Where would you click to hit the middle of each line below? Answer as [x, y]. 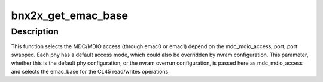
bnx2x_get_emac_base [70, 15]
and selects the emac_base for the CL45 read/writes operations [90, 71]
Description [35, 31]
